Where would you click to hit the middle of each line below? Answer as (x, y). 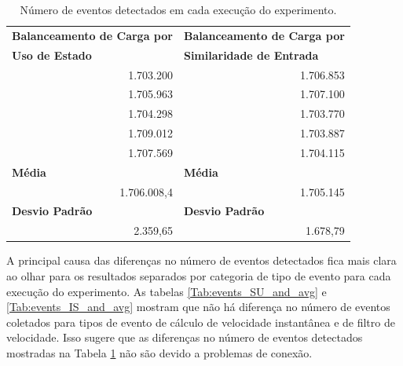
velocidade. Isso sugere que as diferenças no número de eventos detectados (185, 337)
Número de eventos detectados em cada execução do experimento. (178, 9)
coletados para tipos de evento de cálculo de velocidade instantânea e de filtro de (201, 322)
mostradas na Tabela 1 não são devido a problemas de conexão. (159, 352)
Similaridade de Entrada (251, 55)
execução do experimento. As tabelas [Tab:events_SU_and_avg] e (167, 291)
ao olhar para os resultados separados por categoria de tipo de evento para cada (199, 275)
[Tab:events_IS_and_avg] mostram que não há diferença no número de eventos (198, 307)
